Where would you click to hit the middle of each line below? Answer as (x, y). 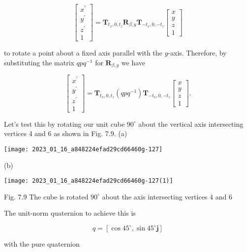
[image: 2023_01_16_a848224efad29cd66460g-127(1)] (89, 181)
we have (133, 62)
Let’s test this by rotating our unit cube (64, 124)
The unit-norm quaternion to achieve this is (70, 213)
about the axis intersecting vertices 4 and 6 (167, 196)
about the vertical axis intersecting (191, 124)
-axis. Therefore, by (197, 53)
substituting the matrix (39, 62)
